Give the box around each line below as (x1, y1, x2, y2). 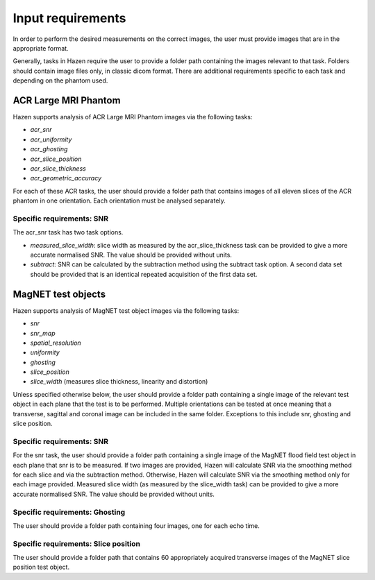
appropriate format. (12, 44, 69, 52)
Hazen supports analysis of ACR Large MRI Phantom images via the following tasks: (12, 113, 253, 121)
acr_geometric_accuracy (30, 174, 102, 182)
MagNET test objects (12, 288, 106, 300)
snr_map (30, 329, 56, 337)
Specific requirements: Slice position (12, 538, 140, 548)
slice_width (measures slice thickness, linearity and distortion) (30, 377, 208, 386)
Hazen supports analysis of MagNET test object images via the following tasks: (12, 306, 240, 315)
